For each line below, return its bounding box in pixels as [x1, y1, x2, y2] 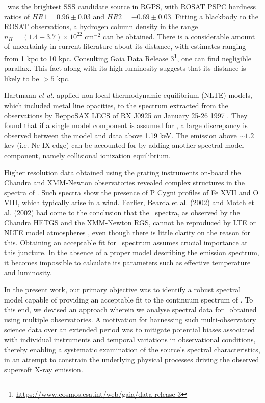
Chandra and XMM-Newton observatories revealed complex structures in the [4, 177, 245, 188]
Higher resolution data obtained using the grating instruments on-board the [4, 167, 241, 178]
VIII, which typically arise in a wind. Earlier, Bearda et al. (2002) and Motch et [4, 197, 255, 208]
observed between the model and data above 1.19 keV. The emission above [4, 130, 237, 140]
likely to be [4, 72, 39, 83]
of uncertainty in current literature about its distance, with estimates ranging [4, 41, 246, 52]
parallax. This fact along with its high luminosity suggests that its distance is [4, 63, 246, 73]
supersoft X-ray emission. [4, 364, 83, 374]
